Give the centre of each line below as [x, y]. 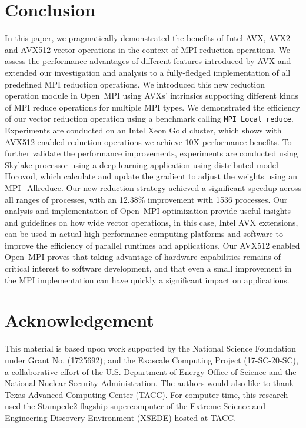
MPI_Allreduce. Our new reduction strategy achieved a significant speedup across [153, 187]
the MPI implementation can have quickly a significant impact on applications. [147, 280]
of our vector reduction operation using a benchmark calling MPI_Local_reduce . [149, 118]
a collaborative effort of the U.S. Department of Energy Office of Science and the [151, 371]
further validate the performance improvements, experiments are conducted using [151, 153]
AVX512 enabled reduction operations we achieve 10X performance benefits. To [148, 141]
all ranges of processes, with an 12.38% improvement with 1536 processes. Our [146, 199]
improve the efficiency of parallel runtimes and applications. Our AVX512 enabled [152, 245]
